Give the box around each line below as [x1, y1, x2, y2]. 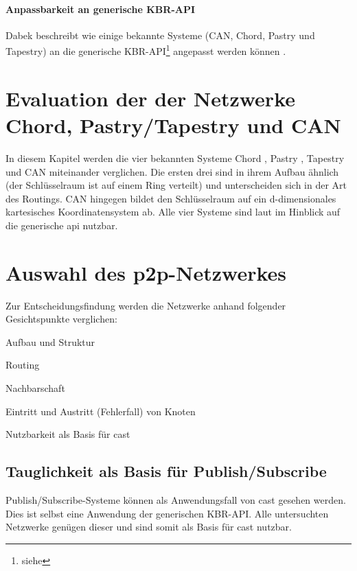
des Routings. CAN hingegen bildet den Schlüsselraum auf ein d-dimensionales [5, 191, 336, 205]
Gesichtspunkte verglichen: [5, 312, 117, 326]
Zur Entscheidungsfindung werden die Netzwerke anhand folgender [5, 298, 286, 312]
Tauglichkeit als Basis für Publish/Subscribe [5, 461, 327, 482]
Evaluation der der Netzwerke [5, 84, 295, 112]
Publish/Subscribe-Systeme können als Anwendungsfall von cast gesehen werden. [5, 493, 346, 506]
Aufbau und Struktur [5, 334, 95, 349]
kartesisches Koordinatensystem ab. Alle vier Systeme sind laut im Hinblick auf [5, 205, 341, 219]
